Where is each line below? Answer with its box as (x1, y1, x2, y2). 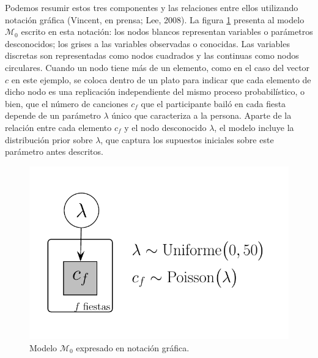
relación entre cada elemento (5, 121, 112, 133)
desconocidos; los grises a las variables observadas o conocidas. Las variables (5, 37, 290, 50)
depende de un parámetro (5, 109, 101, 122)
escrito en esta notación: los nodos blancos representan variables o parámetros (21, 25, 313, 38)
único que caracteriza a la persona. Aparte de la (111, 109, 292, 122)
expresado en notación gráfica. (76, 341, 190, 354)
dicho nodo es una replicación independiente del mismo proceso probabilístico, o (5, 85, 305, 98)
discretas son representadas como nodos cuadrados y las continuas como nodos (5, 49, 299, 62)
